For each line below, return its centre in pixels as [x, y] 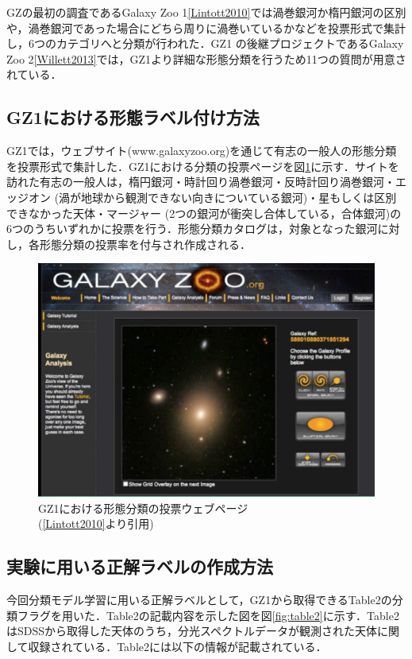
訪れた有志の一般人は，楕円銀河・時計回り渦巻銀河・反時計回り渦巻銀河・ [201, 182]
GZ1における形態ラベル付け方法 [133, 117]
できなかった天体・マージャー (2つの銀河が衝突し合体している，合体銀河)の [204, 213]
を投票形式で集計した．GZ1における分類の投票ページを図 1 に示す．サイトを [203, 166]
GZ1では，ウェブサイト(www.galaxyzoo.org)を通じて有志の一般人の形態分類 [202, 151]
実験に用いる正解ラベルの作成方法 [140, 566]
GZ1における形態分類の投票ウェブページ [143, 508]
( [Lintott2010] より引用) [96, 523]
